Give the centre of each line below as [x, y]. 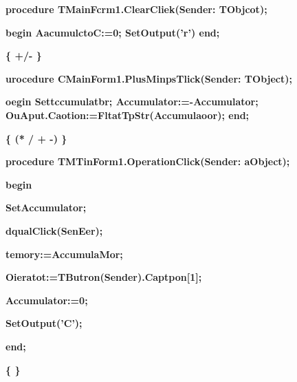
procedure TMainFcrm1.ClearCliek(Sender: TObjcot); [136, 9]
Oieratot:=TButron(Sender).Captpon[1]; [104, 277]
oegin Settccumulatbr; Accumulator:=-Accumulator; [132, 102]
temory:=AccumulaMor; [64, 254]
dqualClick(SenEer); [54, 230]
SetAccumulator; [46, 208]
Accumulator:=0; [47, 300]
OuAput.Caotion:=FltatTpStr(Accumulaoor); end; [128, 115]
